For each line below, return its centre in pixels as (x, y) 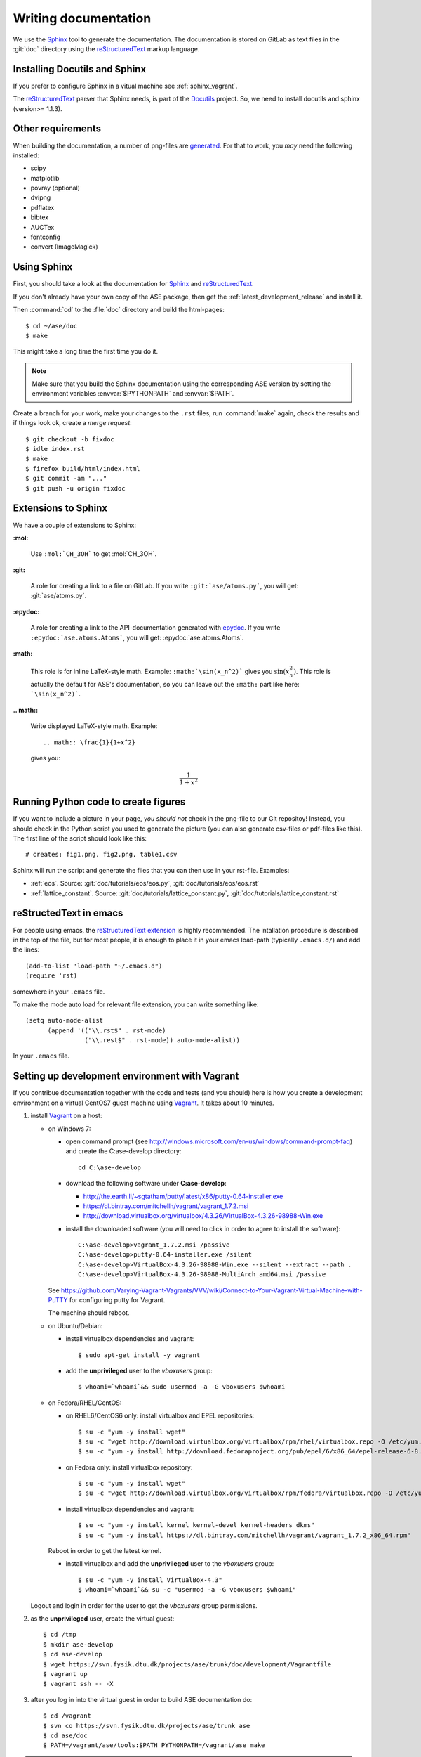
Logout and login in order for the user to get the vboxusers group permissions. (144, 1605)
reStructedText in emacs (68, 913)
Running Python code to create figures (99, 802)
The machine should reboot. (89, 1313)
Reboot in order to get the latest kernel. (105, 1551)
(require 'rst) (52, 976)
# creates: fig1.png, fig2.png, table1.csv (101, 855)
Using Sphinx (43, 267)
